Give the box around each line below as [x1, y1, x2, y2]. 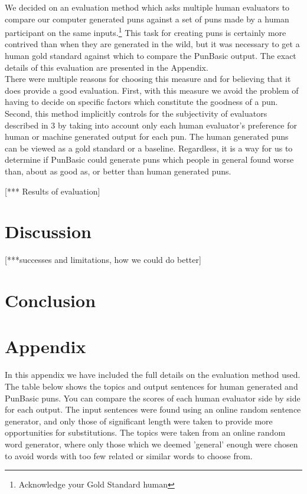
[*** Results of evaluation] [5, 185, 100, 197]
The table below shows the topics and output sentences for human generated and [5, 380, 298, 392]
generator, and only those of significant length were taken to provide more [5, 414, 273, 427]
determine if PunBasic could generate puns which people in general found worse [5, 153, 294, 166]
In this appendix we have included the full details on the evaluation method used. [5, 368, 301, 381]
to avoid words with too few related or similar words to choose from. [5, 449, 253, 462]
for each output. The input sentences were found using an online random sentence [5, 403, 301, 416]
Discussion [5, 219, 92, 243]
